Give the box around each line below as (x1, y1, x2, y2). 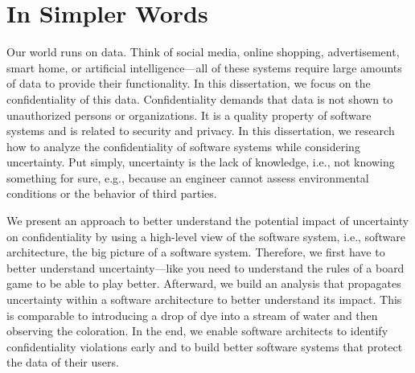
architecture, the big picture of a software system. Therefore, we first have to (6, 244, 385, 260)
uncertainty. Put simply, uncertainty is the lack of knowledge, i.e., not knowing (6, 154, 395, 170)
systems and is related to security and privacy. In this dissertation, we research (6, 122, 395, 139)
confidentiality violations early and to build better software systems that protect (6, 338, 403, 355)
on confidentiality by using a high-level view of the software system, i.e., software (6, 227, 405, 244)
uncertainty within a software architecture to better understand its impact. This (6, 291, 402, 308)
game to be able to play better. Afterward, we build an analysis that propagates (6, 275, 401, 292)
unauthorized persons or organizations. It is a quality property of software (6, 106, 372, 123)
